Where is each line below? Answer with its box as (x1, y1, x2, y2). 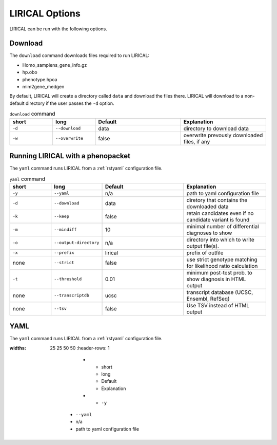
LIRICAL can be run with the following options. (9, 26, 107, 32)
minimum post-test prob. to (186, 269, 252, 276)
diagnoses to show (186, 229, 232, 236)
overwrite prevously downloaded (183, 132, 263, 139)
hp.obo (22, 69, 38, 76)
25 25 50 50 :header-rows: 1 (50, 345, 110, 351)
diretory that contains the (186, 196, 248, 203)
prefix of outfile (186, 249, 224, 256)
